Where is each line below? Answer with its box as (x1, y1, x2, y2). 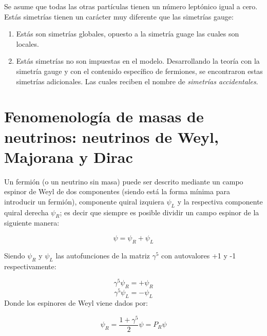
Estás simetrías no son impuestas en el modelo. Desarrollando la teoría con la (16, 55, 260, 66)
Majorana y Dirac (4, 146, 133, 167)
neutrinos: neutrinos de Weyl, (4, 126, 219, 147)
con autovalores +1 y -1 (161, 250, 236, 260)
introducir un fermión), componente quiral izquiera (4, 196, 164, 207)
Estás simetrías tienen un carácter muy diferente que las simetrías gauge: (4, 11, 234, 22)
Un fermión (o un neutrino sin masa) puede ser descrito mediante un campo (4, 176, 243, 186)
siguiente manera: (4, 217, 60, 228)
